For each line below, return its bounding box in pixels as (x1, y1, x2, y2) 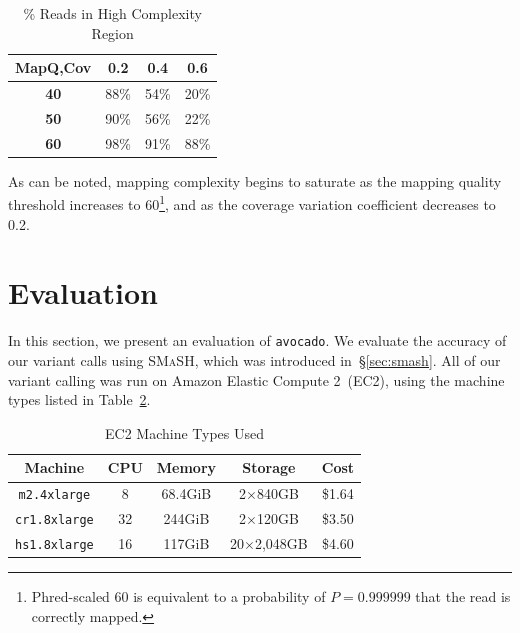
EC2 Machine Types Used (105, 422, 265, 443)
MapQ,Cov (15, 57, 92, 78)
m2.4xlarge (18, 488, 91, 503)
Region (91, 22, 134, 43)
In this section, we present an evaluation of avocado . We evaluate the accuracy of (8, 330, 507, 351)
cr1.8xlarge (15, 513, 94, 528)
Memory (156, 457, 217, 478)
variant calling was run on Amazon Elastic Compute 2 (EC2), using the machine (8, 369, 505, 390)
